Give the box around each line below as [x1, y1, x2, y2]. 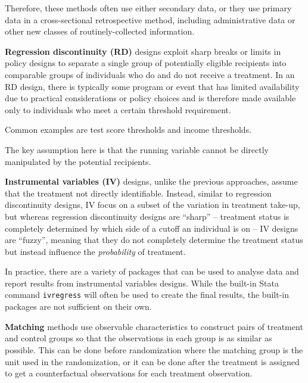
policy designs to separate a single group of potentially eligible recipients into [5, 57, 287, 69]
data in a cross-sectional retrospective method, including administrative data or [5, 13, 295, 26]
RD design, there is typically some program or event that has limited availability [5, 80, 300, 92]
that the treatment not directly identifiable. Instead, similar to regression [5, 186, 272, 199]
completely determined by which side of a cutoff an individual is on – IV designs [5, 222, 298, 234]
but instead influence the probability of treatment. [5, 245, 186, 257]
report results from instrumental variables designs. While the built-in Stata [5, 276, 279, 289]
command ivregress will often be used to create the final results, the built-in [5, 288, 289, 301]
